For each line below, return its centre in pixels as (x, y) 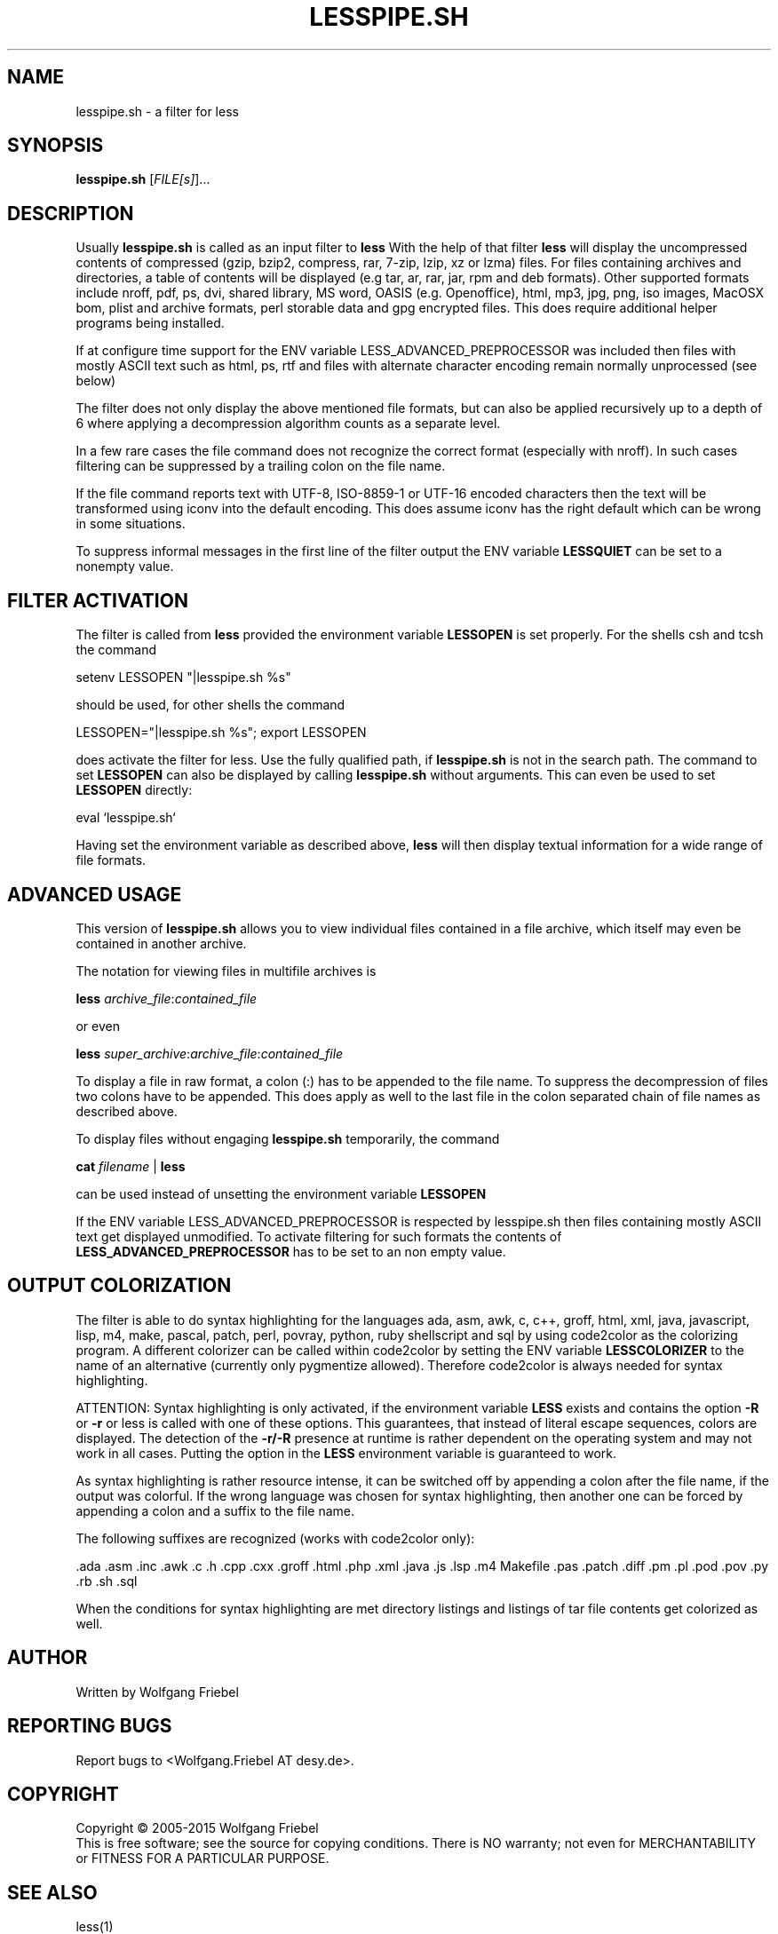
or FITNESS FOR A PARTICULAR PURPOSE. (202, 1859)
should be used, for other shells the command (210, 705)
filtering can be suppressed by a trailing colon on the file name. (261, 466)
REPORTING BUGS (90, 1726)
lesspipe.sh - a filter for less (157, 111)
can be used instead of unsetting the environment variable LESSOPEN (281, 1193)
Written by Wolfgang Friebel (157, 1692)
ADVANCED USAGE (95, 894)
